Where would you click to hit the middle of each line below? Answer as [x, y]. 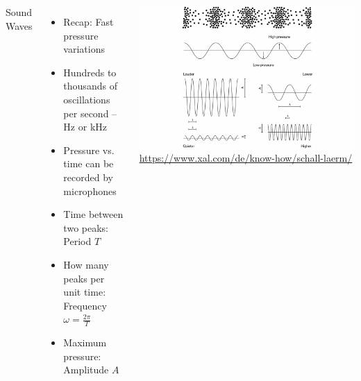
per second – [90, 113]
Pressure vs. [89, 150]
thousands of [90, 86]
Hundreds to [90, 72]
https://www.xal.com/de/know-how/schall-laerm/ [246, 158]
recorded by [88, 177]
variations [84, 49]
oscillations [87, 99]
